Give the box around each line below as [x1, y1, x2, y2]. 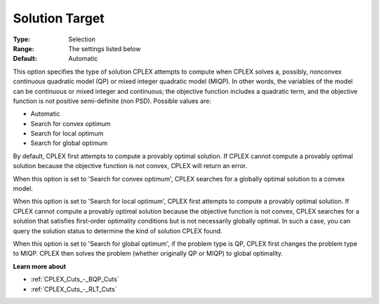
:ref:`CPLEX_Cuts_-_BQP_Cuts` [30, 275, 119, 284]
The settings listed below [68, 44, 141, 53]
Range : [13, 44, 34, 53]
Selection [68, 35, 96, 43]
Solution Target [13, 11, 105, 26]
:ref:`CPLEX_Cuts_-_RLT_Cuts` [30, 284, 117, 293]
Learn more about [13, 262, 67, 270]
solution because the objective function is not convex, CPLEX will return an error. [13, 162, 248, 170]
